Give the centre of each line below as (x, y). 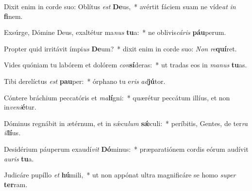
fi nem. (13, 16)
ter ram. (16, 184)
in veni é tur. (20, 107)
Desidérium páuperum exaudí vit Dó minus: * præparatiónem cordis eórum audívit (126, 149)
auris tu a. (19, 158)
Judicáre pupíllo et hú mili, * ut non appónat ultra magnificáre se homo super (120, 175)
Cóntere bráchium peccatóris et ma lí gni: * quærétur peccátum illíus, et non (117, 97)
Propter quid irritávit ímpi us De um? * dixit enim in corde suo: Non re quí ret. (120, 48)
